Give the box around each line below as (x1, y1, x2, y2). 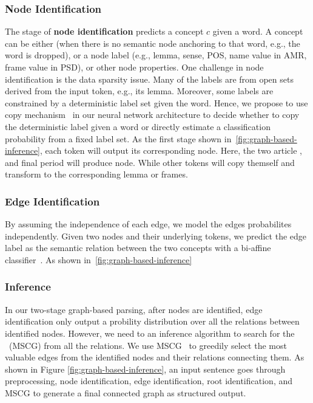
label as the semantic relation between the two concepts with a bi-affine (5, 241, 271, 254)
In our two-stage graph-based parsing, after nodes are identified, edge (5, 303, 263, 315)
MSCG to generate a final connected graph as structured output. (5, 386, 246, 399)
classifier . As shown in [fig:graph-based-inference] (5, 253, 192, 266)
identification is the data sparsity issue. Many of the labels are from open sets (5, 72, 294, 85)
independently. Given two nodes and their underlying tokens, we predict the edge (5, 229, 307, 242)
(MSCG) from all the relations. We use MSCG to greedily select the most (8, 339, 287, 351)
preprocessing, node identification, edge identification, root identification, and (5, 374, 293, 387)
